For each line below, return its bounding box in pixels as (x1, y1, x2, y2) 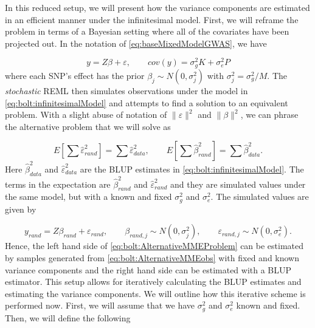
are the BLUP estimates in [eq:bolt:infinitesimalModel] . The (80, 163, 304, 175)
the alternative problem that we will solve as (5, 120, 171, 132)
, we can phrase (240, 108, 299, 121)
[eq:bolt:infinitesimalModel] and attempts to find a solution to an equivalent (5, 96, 288, 109)
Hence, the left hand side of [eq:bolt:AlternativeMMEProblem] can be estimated (5, 239, 304, 252)
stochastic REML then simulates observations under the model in (5, 84, 248, 97)
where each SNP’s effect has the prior (5, 69, 145, 81)
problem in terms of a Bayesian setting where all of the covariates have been (5, 25, 289, 38)
